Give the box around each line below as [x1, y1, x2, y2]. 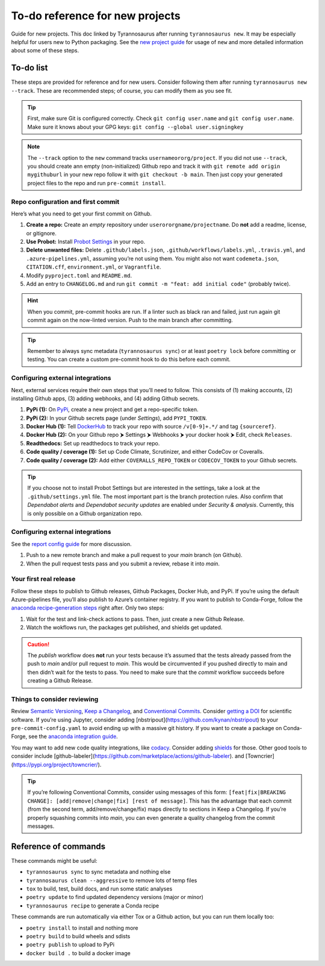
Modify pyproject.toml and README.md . [26, 272, 132, 279]
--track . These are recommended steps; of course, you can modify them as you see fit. [11, 87, 233, 94]
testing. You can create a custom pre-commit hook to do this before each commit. [27, 356, 231, 363]
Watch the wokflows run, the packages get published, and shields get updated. [26, 624, 223, 631]
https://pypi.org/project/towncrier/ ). [13, 761, 102, 768]
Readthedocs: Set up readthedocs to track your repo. [26, 439, 160, 446]
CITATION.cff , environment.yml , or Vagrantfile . [26, 263, 161, 271]
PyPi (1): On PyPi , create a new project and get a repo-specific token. [26, 406, 199, 413]
